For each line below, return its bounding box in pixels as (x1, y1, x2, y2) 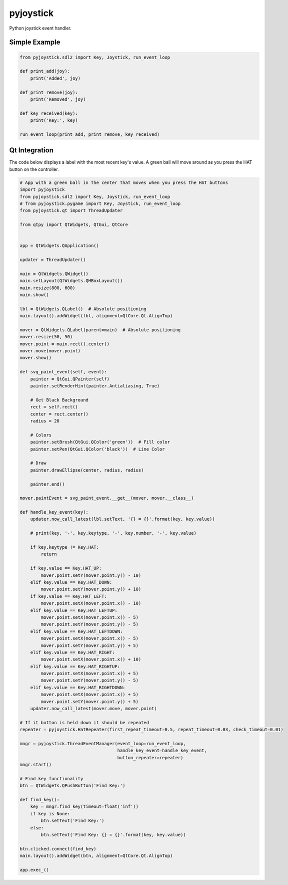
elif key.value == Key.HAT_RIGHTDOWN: (30, 685, 125, 690)
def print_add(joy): (19, 68, 70, 74)
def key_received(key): (19, 110, 78, 116)
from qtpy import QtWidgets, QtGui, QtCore (19, 222, 128, 228)
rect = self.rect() (30, 404, 78, 410)
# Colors (30, 432, 52, 438)
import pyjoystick (19, 187, 65, 192)
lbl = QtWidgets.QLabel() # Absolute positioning (19, 306, 147, 312)
